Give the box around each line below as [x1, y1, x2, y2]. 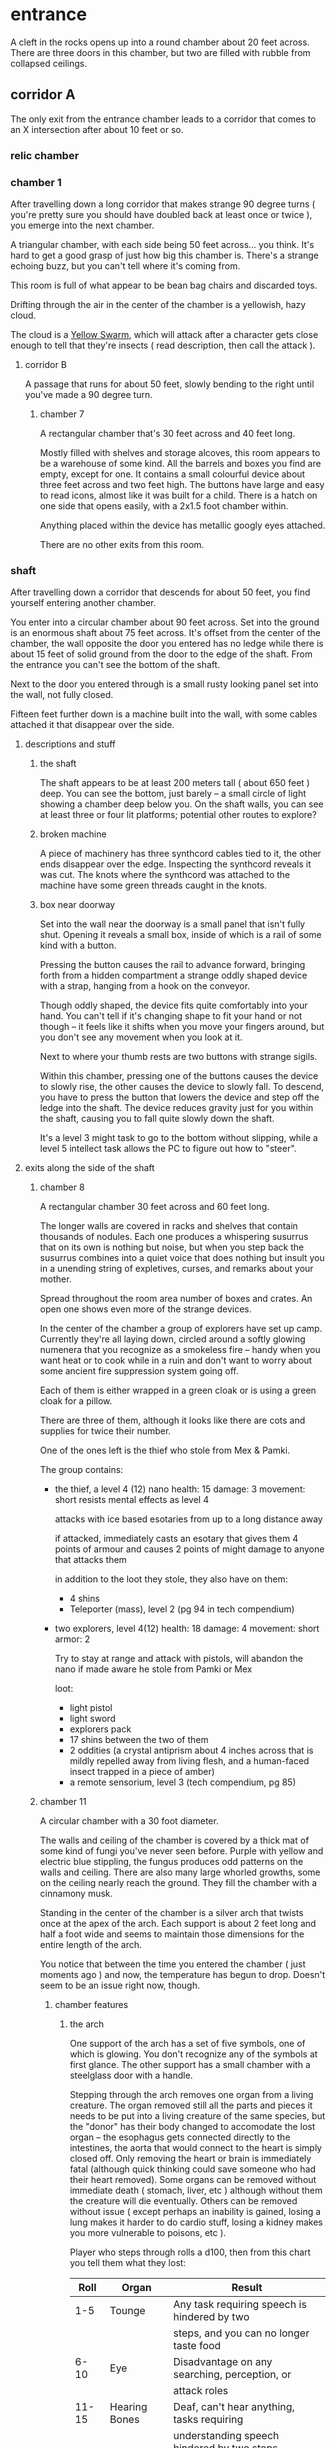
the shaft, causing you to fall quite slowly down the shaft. [39, 1113, 275, 1125]
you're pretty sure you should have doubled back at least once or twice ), [10, 208, 313, 220]
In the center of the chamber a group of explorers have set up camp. [39, 1323, 323, 1335]
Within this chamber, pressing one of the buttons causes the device [39, 1070, 319, 1082]
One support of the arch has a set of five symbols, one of [69, 2038, 306, 2050]
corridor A [10, 86, 76, 103]
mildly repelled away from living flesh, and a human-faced [69, 1755, 310, 1767]
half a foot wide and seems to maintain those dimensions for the [39, 1928, 305, 1940]
